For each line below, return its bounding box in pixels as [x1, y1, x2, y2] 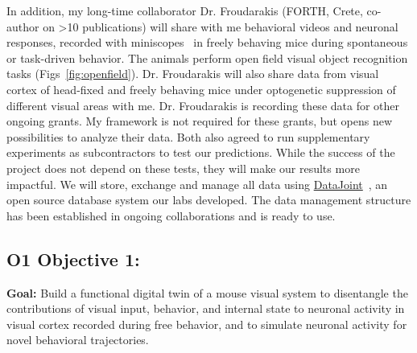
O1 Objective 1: [6, 246, 140, 271]
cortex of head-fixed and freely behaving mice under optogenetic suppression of [6, 80, 396, 97]
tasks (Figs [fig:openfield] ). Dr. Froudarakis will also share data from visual [6, 65, 379, 82]
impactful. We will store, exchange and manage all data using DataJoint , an [6, 175, 388, 192]
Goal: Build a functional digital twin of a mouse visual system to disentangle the [6, 284, 408, 301]
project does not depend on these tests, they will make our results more [6, 159, 360, 176]
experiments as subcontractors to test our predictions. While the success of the [6, 144, 395, 161]
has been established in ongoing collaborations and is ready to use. [6, 207, 336, 224]
